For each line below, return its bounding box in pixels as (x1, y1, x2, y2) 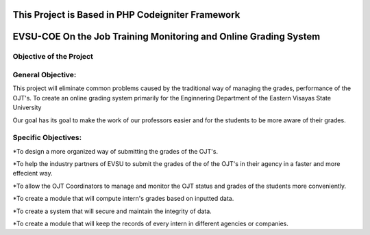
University (12, 103, 42, 112)
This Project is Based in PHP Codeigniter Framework (12, 9, 241, 20)
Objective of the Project (12, 52, 94, 61)
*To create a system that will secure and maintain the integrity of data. (12, 207, 212, 215)
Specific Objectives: (12, 133, 82, 143)
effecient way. (12, 169, 53, 178)
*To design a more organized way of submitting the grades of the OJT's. (12, 147, 219, 155)
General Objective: (12, 70, 77, 79)
